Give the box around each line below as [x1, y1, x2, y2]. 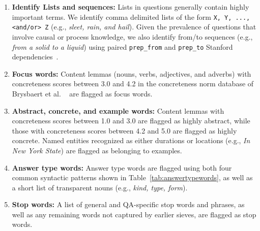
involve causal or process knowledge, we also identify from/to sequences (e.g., [12, 31, 253, 42]
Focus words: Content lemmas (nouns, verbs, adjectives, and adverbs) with [12, 68, 251, 79]
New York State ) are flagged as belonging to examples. [12, 145, 182, 155]
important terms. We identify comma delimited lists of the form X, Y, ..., [12, 11, 250, 22]
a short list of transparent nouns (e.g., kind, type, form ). [12, 182, 188, 192]
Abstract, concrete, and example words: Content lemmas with [12, 105, 224, 116]
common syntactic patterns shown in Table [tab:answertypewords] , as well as [12, 172, 253, 183]
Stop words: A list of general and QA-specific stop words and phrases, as [12, 199, 245, 210]
